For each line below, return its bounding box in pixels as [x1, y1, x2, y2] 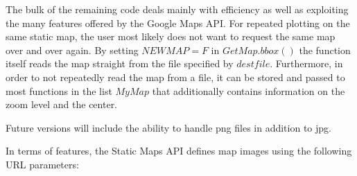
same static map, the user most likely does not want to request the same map [6, 29, 336, 44]
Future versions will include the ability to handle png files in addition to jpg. [6, 120, 331, 134]
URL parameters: [6, 157, 79, 171]
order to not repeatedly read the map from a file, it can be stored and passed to [6, 69, 345, 84]
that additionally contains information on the [152, 83, 345, 98]
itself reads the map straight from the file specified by [6, 56, 234, 71]
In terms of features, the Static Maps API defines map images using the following [6, 143, 352, 158]
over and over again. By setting [6, 42, 139, 57]
